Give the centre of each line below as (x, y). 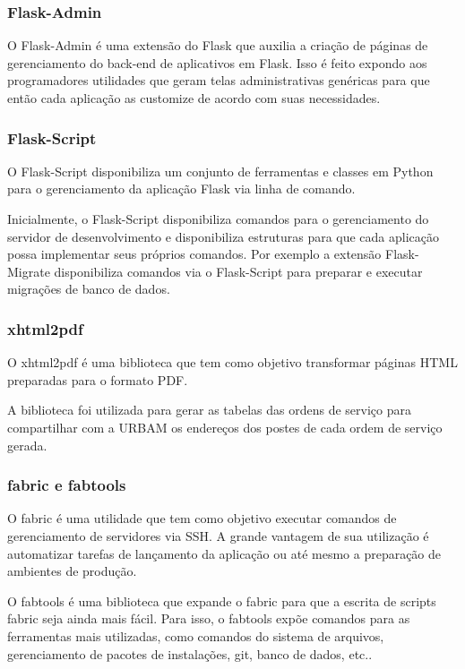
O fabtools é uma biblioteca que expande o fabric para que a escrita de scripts (222, 600)
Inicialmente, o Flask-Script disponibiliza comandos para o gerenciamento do (218, 219)
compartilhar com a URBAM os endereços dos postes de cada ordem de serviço (225, 427)
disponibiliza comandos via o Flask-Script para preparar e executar (238, 271)
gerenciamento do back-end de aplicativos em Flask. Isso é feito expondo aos (217, 62)
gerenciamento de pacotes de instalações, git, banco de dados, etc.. (190, 653)
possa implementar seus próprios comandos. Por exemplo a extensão (194, 254)
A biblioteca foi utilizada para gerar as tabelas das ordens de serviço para (209, 410)
